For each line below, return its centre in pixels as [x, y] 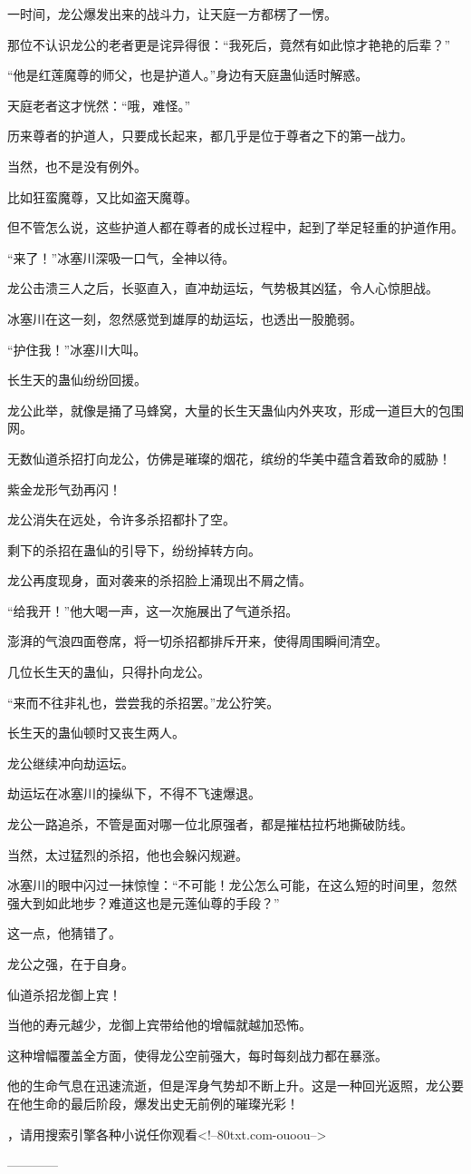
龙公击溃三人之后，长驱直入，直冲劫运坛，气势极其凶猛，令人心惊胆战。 [223, 288]
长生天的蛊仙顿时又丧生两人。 [96, 733]
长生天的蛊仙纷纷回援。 [77, 380]
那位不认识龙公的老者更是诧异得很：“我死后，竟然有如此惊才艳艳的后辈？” [229, 44]
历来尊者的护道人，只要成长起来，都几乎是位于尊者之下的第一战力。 [210, 136]
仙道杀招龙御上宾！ [64, 994]
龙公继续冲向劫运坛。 [71, 763]
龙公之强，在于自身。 [71, 964]
